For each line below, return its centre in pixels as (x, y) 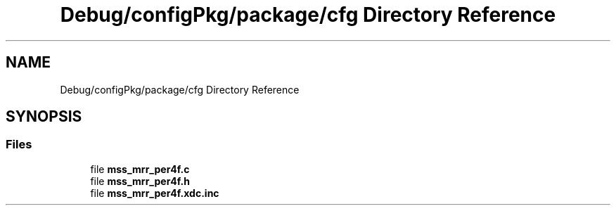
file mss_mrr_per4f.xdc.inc (155, 193)
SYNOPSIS (44, 117)
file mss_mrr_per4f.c (140, 169)
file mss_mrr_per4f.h (140, 181)
